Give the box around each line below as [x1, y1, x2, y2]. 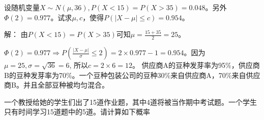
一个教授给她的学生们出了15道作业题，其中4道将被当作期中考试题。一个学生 [4, 96, 257, 107]
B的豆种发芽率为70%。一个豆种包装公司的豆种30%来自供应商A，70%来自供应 [4, 69, 260, 80]
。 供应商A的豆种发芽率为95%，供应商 [132, 60, 260, 70]
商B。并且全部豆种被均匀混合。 [4, 79, 109, 90]
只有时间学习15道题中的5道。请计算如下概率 [4, 106, 150, 117]
